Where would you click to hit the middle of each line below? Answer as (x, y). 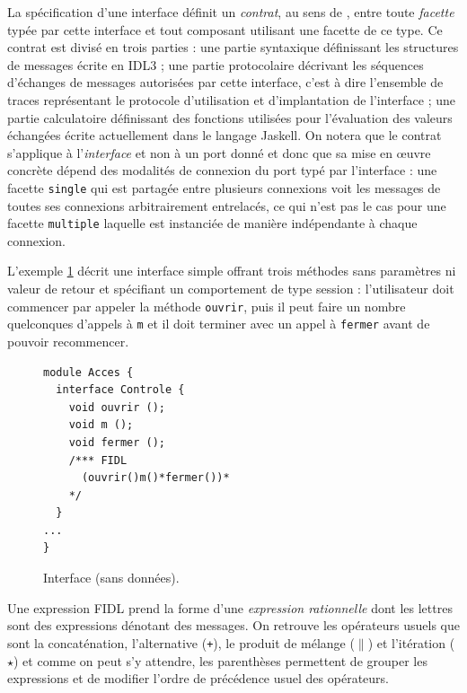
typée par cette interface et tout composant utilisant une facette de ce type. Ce (225, 29)
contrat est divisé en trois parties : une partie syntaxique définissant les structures (233, 47)
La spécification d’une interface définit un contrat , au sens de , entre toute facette (231, 12)
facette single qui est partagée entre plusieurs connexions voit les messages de (224, 187)
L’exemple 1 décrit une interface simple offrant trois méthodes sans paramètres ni (232, 271)
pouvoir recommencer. (68, 341)
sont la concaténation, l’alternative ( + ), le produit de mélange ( (181, 642)
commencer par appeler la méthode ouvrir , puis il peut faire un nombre (207, 306)
